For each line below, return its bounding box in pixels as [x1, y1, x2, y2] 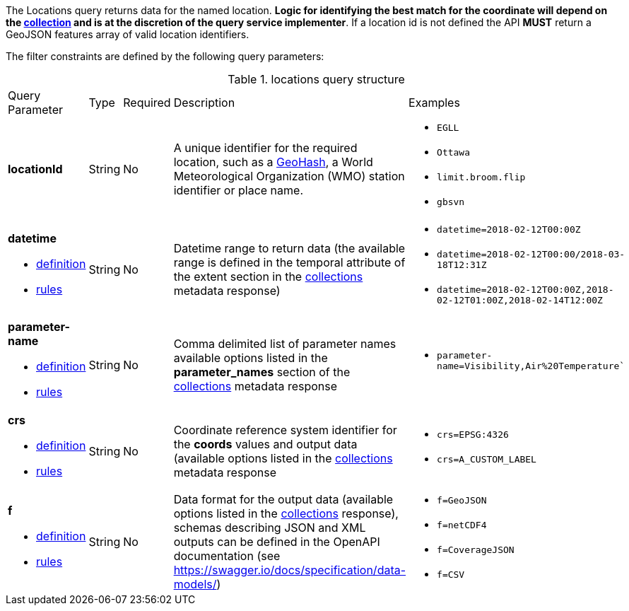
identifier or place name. [173, 183, 303, 197]
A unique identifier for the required [173, 141, 358, 155]
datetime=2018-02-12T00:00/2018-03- [437, 249, 625, 260]
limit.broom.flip [437, 172, 526, 182]
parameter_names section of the [173, 365, 351, 379]
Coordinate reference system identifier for [173, 423, 397, 437]
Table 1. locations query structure [228, 72, 405, 86]
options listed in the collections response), [173, 506, 399, 520]
